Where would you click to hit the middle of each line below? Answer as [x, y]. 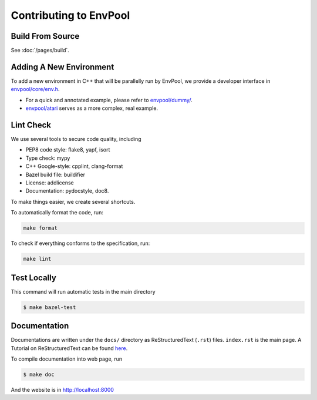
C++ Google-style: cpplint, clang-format [74, 166]
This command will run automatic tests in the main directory [83, 291]
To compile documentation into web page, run [67, 359]
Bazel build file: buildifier [55, 174]
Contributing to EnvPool [70, 15]
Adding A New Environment [63, 67]
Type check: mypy [48, 158]
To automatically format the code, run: [57, 213]
